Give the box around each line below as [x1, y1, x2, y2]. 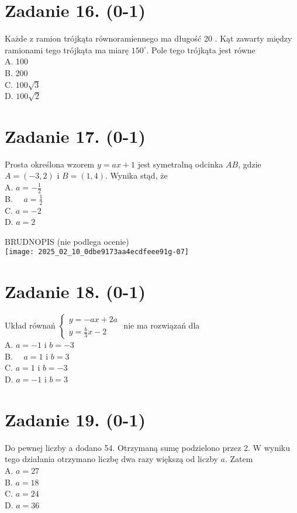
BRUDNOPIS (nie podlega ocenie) [5, 235, 129, 247]
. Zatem [225, 453, 253, 465]
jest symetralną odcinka [137, 158, 223, 170]
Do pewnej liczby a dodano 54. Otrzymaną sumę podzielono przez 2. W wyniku [5, 441, 291, 453]
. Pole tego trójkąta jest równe [146, 43, 255, 56]
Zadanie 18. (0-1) [5, 279, 146, 303]
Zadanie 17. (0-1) [5, 124, 146, 148]
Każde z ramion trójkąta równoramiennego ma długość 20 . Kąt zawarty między [5, 32, 292, 45]
